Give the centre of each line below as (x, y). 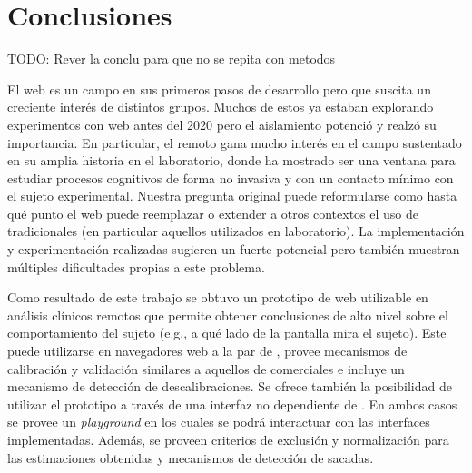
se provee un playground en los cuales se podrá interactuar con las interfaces (219, 422)
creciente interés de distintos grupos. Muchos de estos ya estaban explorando (221, 107)
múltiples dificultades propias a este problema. (136, 266)
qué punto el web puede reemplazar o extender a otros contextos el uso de (213, 213)
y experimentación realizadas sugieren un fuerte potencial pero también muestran (234, 249)
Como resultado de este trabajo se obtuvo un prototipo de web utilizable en (218, 297)
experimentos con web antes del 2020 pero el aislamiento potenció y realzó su (222, 124)
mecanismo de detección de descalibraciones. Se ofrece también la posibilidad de (230, 386)
